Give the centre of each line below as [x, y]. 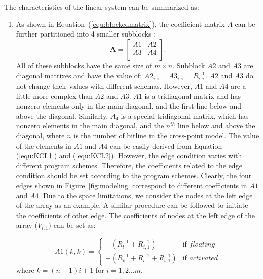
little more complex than [54, 96]
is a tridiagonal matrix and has [193, 96]
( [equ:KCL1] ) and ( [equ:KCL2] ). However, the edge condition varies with [129, 155]
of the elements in [44, 145]
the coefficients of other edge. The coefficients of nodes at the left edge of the [135, 215]
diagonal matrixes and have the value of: [79, 75]
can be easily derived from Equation [166, 145]
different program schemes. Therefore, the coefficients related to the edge [129, 165]
